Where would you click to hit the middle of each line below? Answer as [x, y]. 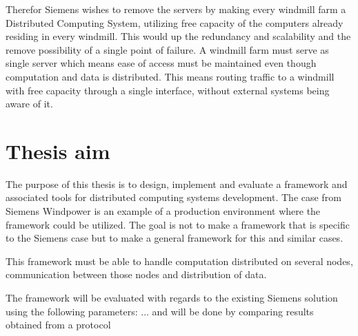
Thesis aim [58, 150]
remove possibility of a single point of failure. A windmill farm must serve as [167, 49]
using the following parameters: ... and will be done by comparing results [160, 311]
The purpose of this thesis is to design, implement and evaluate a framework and [177, 183]
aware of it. [29, 104]
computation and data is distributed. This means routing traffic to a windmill [170, 76]
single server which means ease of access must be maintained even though [161, 63]
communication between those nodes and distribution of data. [136, 274]
